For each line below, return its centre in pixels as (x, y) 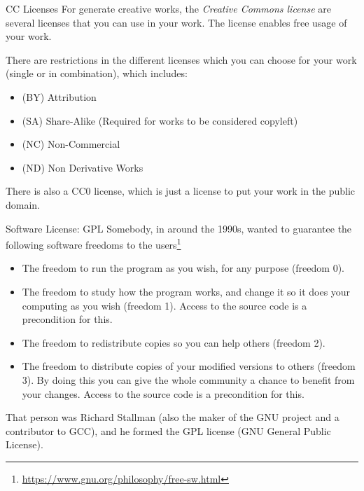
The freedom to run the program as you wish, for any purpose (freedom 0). (183, 268)
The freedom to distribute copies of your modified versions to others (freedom (189, 366)
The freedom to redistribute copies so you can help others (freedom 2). (174, 342)
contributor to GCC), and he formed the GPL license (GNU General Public (168, 430)
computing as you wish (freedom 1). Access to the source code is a (164, 305)
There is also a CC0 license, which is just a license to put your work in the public (181, 191)
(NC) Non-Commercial (71, 144)
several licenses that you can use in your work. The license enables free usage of (176, 22)
